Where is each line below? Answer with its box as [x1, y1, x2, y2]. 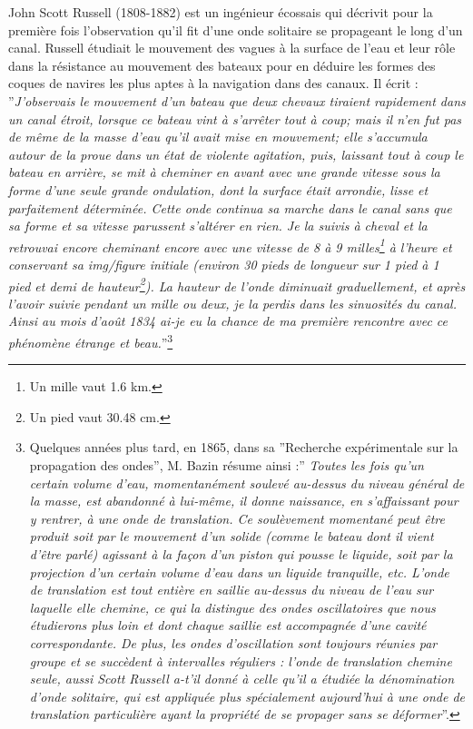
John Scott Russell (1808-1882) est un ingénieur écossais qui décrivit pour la [8, 3, 433, 21]
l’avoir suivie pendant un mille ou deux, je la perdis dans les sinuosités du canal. [8, 293, 457, 312]
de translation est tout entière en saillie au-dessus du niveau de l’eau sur [29, 580, 434, 599]
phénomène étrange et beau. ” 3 [8, 330, 173, 351]
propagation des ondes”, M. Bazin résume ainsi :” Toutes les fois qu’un [29, 456, 424, 475]
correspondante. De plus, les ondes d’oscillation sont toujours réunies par [29, 633, 438, 652]
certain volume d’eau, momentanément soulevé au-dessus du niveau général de [29, 473, 465, 492]
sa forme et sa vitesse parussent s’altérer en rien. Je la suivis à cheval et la [8, 216, 428, 235]
